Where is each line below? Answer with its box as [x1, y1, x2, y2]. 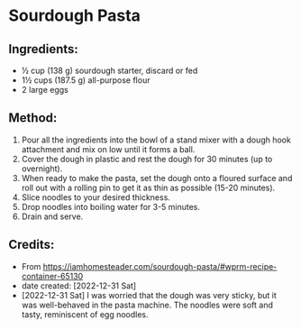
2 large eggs [21, 85, 68, 95]
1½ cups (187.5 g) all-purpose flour [21, 75, 150, 86]
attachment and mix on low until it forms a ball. [21, 143, 196, 154]
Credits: [8, 237, 55, 252]
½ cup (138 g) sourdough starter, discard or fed [21, 65, 198, 76]
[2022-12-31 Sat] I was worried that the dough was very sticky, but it [21, 289, 277, 300]
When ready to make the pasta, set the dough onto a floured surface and [21, 172, 293, 183]
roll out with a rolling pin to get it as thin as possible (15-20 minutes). [21, 182, 276, 193]
